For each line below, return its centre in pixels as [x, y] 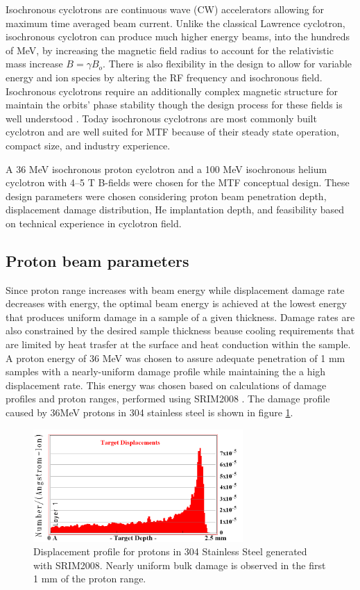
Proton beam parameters [97, 260]
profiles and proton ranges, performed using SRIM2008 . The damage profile [168, 399]
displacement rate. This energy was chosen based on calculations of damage [166, 385]
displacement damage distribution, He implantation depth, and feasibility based [175, 210]
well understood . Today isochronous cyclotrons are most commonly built [161, 118]
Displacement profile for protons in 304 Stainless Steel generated [170, 551]
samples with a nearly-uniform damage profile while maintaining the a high [166, 371]
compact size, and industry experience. [88, 145]
